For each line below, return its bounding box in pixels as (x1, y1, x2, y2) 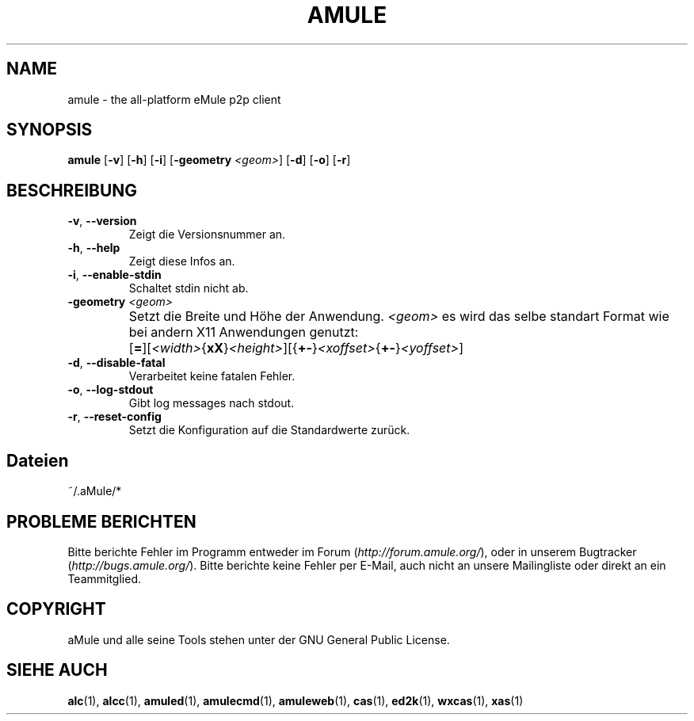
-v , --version (67, 214, 137, 228)
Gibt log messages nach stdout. (128, 396, 295, 410)
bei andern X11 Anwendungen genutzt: (128, 324, 359, 341)
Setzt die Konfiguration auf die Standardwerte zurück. (128, 423, 410, 437)
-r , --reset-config (67, 410, 162, 424)
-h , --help (67, 241, 120, 255)
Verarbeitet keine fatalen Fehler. (128, 369, 296, 383)
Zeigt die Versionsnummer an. (128, 227, 286, 242)
